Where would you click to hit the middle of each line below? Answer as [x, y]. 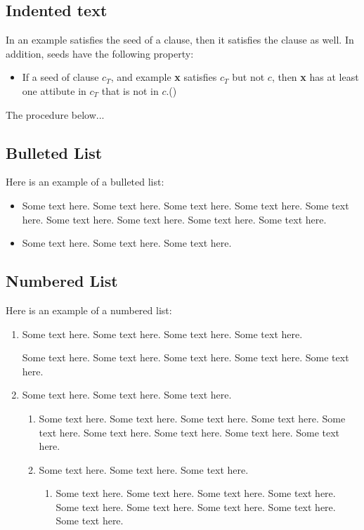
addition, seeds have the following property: [100, 53]
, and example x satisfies [164, 77]
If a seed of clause [60, 77]
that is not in [130, 90]
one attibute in [54, 90]
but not [248, 77]
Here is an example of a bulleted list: [85, 182]
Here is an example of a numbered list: [89, 310]
